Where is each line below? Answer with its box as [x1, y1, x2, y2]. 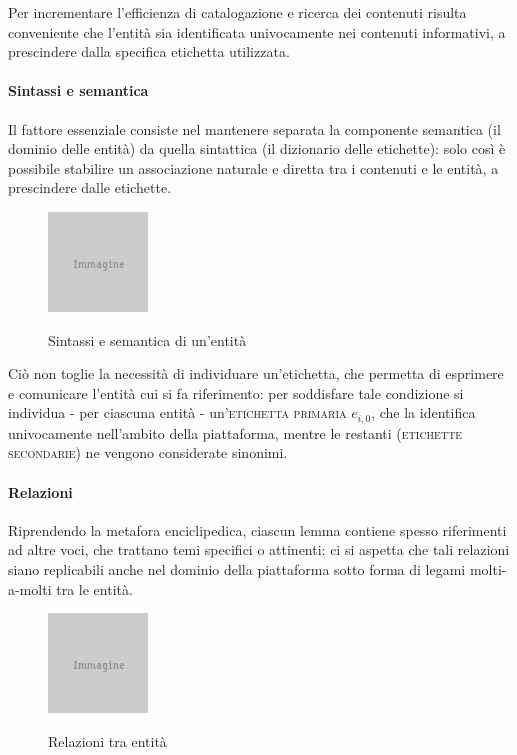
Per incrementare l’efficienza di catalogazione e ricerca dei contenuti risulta [8, 2, 467, 22]
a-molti [8, 578, 52, 599]
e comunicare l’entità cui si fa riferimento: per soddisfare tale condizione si [8, 382, 464, 403]
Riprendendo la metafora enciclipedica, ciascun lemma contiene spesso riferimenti [8, 519, 507, 540]
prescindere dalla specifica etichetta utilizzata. [8, 41, 290, 62]
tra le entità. [56, 578, 133, 599]
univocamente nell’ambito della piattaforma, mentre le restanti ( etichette [8, 422, 463, 443]
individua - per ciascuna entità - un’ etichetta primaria [8, 402, 347, 423]
